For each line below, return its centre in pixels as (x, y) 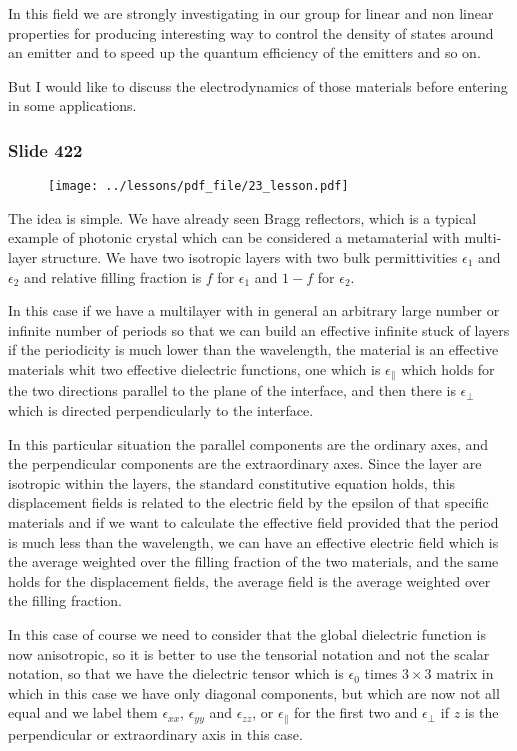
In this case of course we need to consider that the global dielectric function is (247, 633)
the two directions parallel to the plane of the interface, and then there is (232, 390)
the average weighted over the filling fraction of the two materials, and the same (253, 561)
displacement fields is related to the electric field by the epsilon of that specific (248, 502)
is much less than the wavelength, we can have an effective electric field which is (253, 541)
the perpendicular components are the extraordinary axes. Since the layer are (245, 463)
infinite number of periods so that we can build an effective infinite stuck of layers (259, 329)
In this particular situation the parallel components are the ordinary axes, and (248, 443)
